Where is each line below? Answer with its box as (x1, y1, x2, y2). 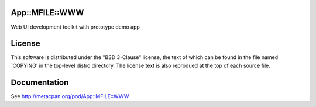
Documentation (11, 77, 69, 87)
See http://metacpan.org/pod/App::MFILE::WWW (11, 92, 129, 99)
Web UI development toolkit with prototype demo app (11, 23, 140, 30)
